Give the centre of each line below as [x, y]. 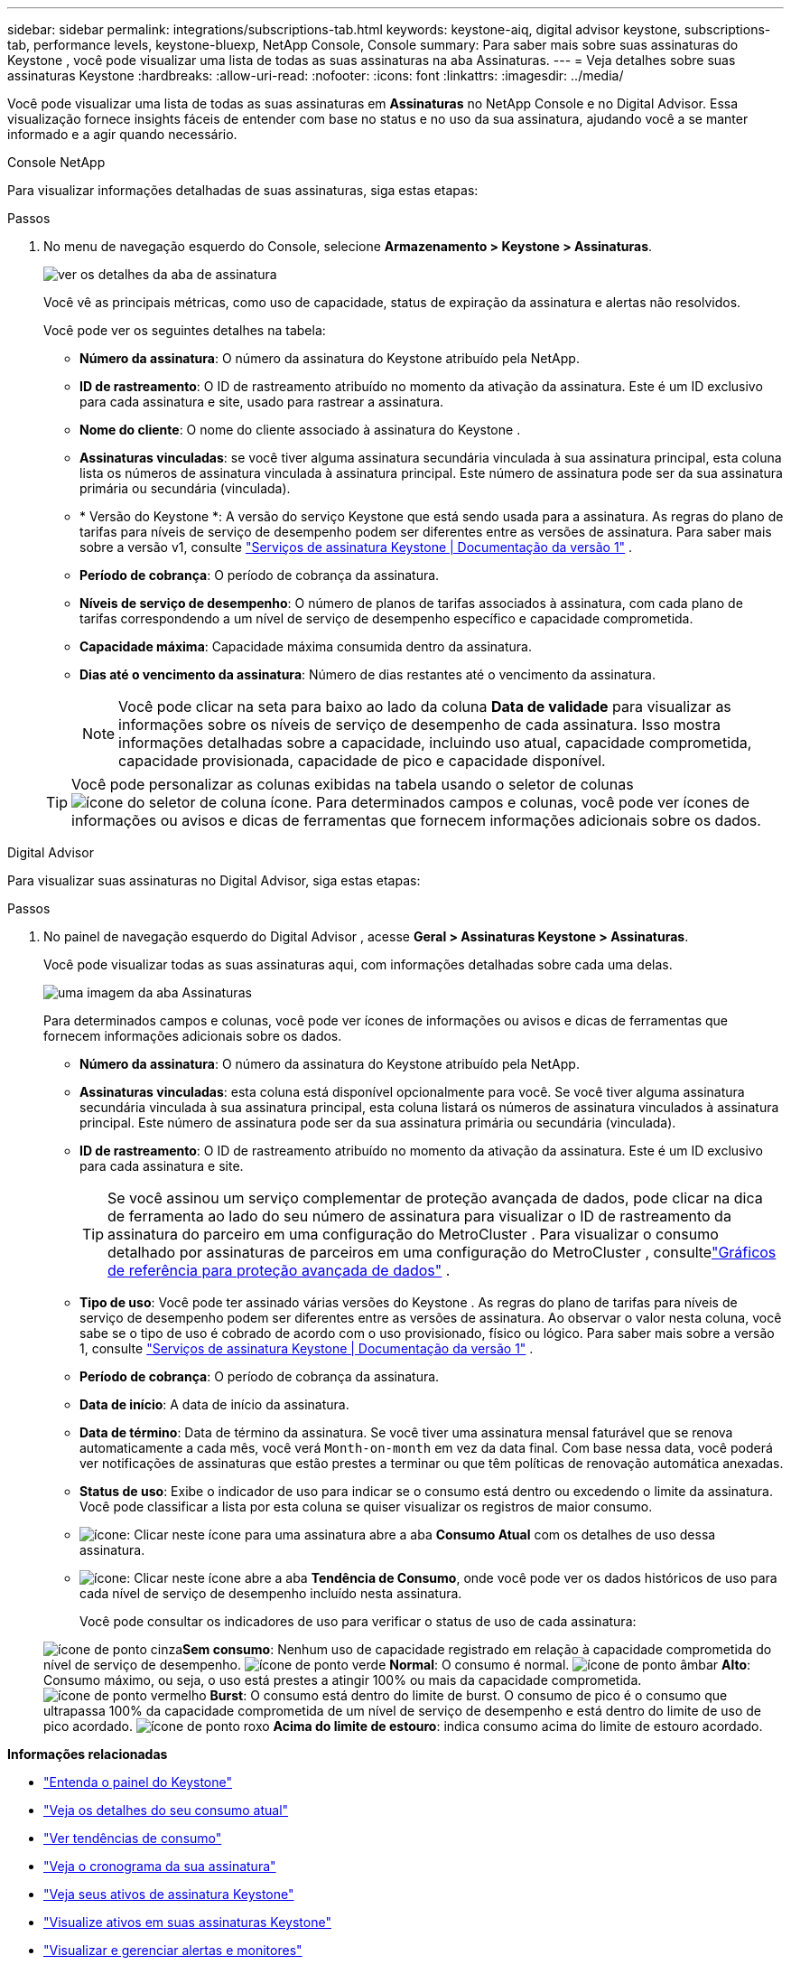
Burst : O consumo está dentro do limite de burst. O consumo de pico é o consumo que [469, 1695]
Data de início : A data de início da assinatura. [214, 1404]
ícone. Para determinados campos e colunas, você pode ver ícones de [510, 802]
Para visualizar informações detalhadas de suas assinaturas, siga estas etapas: [243, 190]
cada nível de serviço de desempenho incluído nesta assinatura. [271, 1593]
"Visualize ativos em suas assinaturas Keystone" [187, 1922]
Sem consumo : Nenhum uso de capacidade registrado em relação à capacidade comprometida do [477, 1649]
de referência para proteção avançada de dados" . [279, 1270]
